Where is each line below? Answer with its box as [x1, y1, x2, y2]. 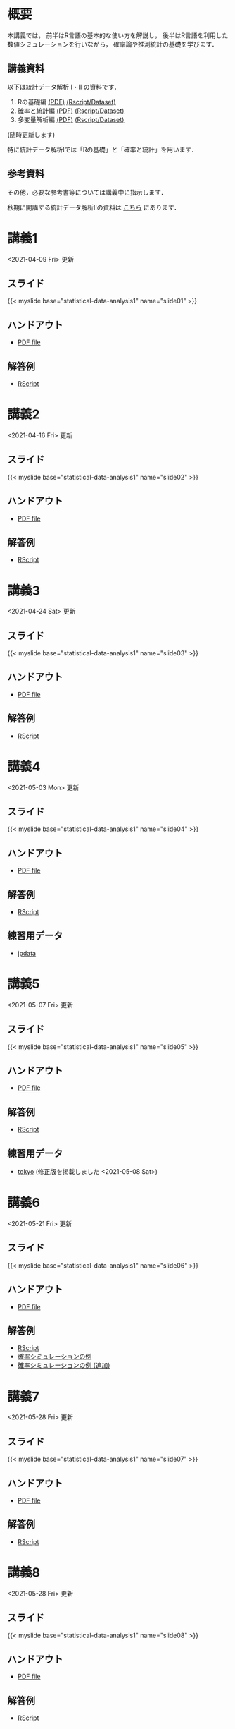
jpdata [17, 949, 37, 957]
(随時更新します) [7, 130, 56, 138]
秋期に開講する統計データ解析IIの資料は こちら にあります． [7, 202, 181, 212]
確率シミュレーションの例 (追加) [17, 1361, 110, 1369]
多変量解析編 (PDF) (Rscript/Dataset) [17, 115, 125, 123]
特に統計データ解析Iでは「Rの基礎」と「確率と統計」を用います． [7, 145, 198, 154]
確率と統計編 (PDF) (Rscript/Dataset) [17, 107, 125, 115]
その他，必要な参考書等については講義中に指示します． [7, 188, 167, 196]
